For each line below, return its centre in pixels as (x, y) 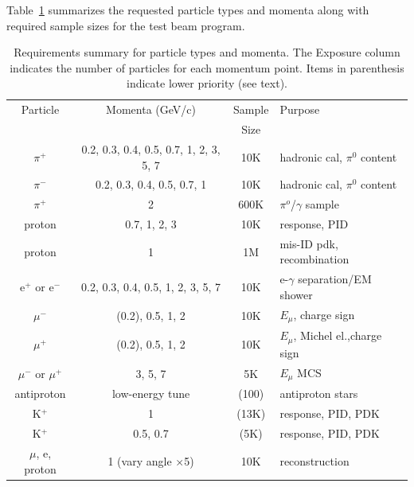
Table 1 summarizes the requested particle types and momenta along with (188, 10)
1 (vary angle (140, 460)
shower (296, 294)
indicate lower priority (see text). (207, 83)
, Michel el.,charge (338, 335)
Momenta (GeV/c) (151, 109)
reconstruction (314, 460)
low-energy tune (151, 393)
